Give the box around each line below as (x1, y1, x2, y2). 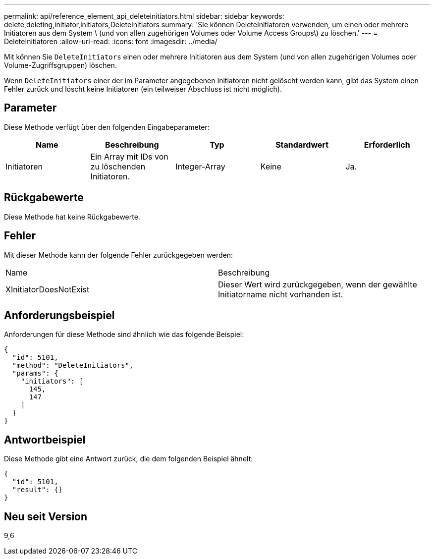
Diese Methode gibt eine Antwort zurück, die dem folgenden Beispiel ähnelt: (4, 454, 253, 463)
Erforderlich (364, 139, 410, 150)
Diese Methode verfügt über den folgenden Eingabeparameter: (4, 122, 210, 131)
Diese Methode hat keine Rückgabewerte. (4, 212, 140, 221)
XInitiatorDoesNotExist (5, 284, 90, 294)
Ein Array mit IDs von (90, 151, 168, 162)
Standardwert (275, 139, 328, 150)
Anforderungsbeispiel (4, 309, 115, 322)
